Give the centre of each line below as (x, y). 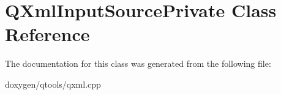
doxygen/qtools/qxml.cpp (53, 84)
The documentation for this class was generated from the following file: (138, 63)
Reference (47, 34)
